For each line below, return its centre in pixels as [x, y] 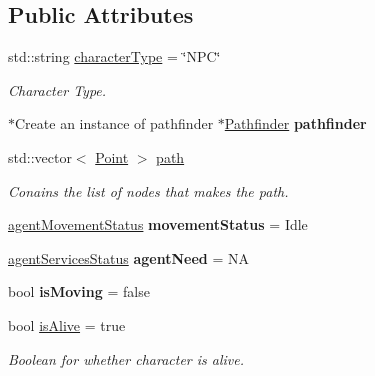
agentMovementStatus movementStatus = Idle [158, 224]
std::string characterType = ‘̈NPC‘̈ [114, 56]
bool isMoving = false [79, 291]
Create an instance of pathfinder [114, 123]
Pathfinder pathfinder [295, 123]
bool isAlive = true [67, 324]
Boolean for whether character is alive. [126, 358]
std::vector [40, 156]
